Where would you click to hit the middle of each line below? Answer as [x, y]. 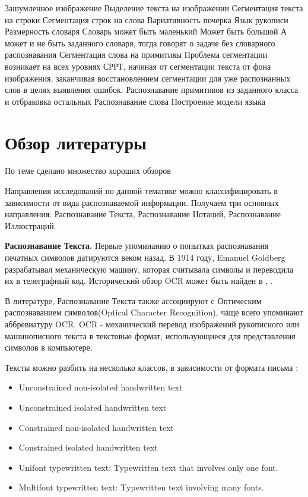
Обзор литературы [76, 142]
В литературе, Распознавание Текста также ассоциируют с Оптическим [133, 300]
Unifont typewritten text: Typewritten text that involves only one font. [148, 467]
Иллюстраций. [31, 225]
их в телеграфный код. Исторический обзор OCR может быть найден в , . [139, 281]
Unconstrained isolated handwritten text [93, 407]
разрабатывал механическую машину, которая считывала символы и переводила [149, 269]
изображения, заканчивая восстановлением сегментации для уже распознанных [148, 78]
